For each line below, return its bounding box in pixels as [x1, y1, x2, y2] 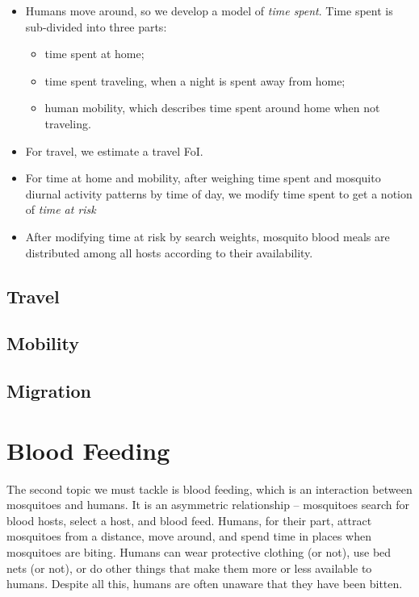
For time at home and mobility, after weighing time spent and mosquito [25, 169, 381, 186]
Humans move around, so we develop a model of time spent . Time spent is [25, 2, 393, 19]
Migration [6, 378, 91, 403]
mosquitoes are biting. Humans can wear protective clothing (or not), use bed [6, 543, 392, 560]
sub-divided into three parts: [25, 18, 167, 35]
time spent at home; [44, 45, 145, 62]
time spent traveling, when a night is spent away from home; [44, 72, 346, 89]
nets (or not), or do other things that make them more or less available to [6, 559, 372, 576]
